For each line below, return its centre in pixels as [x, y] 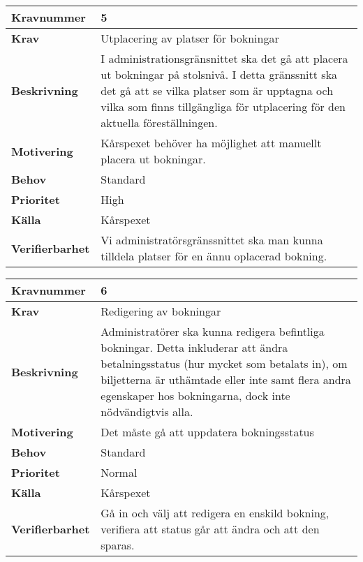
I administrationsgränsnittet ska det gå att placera [224, 58]
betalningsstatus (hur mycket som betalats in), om [224, 363]
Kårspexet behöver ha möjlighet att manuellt [211, 143]
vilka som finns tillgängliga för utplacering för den [223, 106]
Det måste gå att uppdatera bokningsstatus [207, 432]
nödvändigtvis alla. [147, 412]
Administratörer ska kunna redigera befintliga [213, 331]
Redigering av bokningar [161, 311]
